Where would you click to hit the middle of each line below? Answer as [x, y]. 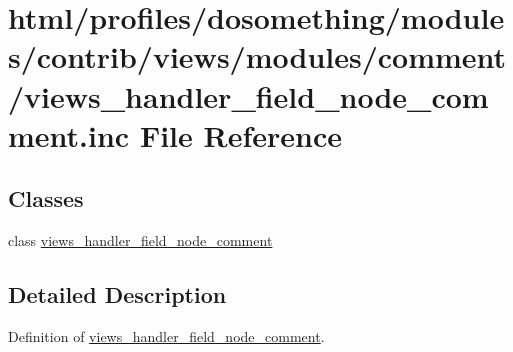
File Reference [240, 134]
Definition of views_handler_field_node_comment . [166, 335]
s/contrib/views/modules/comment [257, 56]
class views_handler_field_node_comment [140, 240]
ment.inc [69, 134]
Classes [46, 198]
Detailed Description [117, 294]
